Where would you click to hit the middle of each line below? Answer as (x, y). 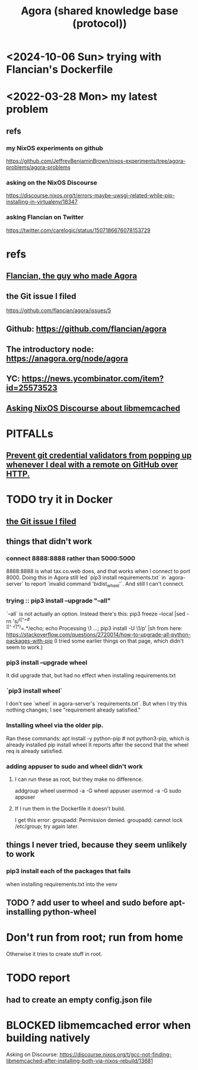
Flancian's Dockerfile (60, 70)
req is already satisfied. (35, 751)
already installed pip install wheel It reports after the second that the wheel (97, 744)
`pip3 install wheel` (34, 691)
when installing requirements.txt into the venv (62, 884)
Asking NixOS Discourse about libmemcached (93, 408)
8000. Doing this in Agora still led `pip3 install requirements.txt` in (86, 577)
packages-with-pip (30, 641)
